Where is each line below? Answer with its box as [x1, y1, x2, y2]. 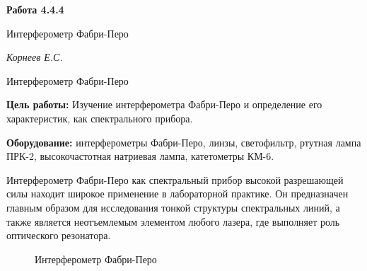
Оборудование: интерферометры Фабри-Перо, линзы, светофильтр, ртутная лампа [6, 134, 361, 149]
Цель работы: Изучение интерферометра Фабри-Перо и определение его [6, 97, 322, 112]
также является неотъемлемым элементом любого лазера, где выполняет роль [6, 214, 340, 229]
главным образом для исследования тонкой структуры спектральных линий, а [6, 200, 340, 214]
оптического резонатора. [6, 228, 111, 243]
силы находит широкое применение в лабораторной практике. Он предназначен [6, 186, 349, 201]
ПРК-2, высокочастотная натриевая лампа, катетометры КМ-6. [6, 149, 274, 163]
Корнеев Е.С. [6, 50, 63, 64]
